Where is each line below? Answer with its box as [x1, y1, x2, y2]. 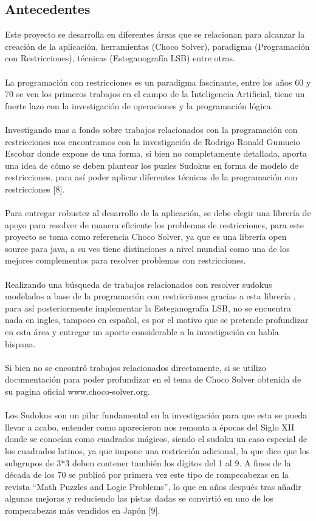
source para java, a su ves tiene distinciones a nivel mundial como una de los [5, 242, 290, 254]
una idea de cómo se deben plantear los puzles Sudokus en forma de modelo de [5, 158, 298, 171]
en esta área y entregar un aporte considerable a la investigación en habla [5, 325, 279, 338]
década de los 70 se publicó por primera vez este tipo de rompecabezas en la [5, 468, 289, 481]
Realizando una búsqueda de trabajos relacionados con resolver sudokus [5, 278, 272, 290]
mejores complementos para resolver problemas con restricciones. [5, 254, 246, 267]
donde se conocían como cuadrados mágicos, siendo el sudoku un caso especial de [5, 432, 307, 445]
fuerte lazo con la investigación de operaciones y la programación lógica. [5, 99, 273, 112]
